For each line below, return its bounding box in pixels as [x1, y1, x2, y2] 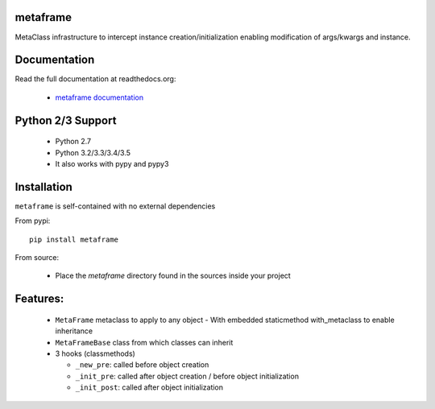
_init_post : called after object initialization [75, 382, 224, 392]
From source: [14, 253, 60, 262]
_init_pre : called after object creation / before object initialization [75, 371, 300, 381]
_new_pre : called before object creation [75, 360, 209, 370]
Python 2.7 [55, 137, 92, 147]
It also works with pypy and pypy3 [55, 159, 169, 168]
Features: [14, 292, 64, 306]
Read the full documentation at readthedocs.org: [14, 74, 176, 84]
